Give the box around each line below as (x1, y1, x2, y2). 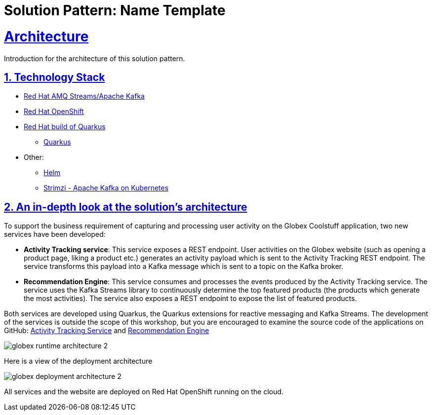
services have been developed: (4, 230, 106, 239)
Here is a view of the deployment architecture (4, 357, 153, 366)
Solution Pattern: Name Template (4, 2, 226, 19)
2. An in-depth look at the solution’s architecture (4, 200, 247, 213)
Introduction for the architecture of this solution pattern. (4, 54, 185, 63)
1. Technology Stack (4, 71, 105, 83)
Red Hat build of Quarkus (24, 122, 106, 131)
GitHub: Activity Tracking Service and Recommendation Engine (4, 326, 209, 335)
